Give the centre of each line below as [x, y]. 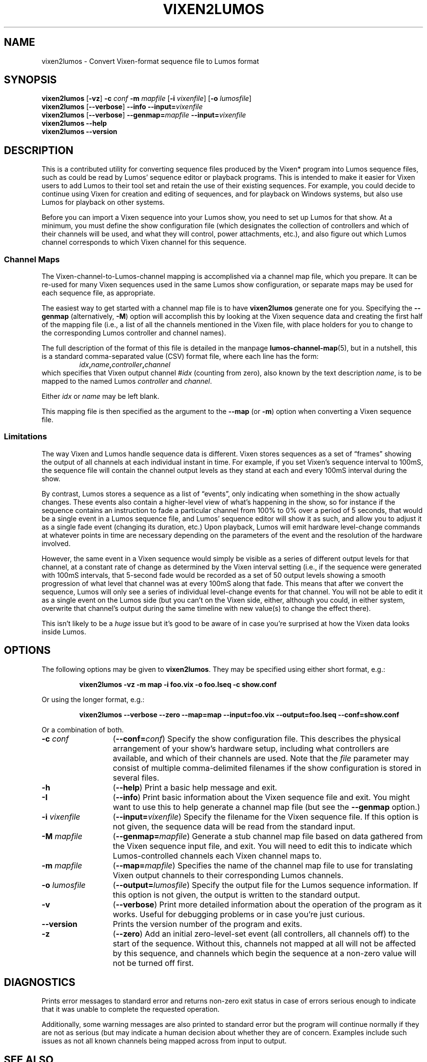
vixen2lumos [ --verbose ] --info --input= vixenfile [122, 107]
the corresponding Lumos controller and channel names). [134, 333]
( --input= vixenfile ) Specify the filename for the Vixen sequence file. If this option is [266, 816]
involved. [56, 543]
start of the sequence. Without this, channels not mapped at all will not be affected [264, 943]
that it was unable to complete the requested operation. [131, 1009]
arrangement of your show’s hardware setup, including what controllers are [251, 748]
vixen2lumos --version [79, 132]
